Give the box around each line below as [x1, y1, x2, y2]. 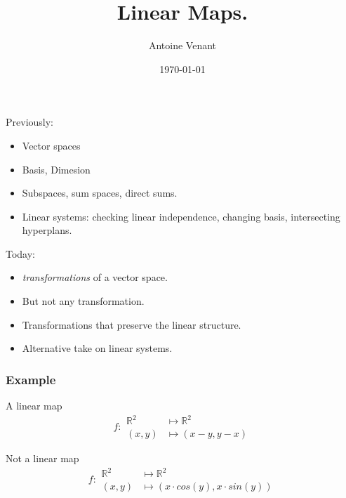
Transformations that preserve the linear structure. [22, 317, 241, 332]
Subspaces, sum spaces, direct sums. [22, 185, 178, 200]
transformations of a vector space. [22, 270, 168, 284]
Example [6, 370, 56, 388]
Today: [6, 246, 36, 261]
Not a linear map [6, 451, 79, 466]
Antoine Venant [148, 38, 217, 53]
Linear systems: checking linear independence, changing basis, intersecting [22, 209, 340, 223]
